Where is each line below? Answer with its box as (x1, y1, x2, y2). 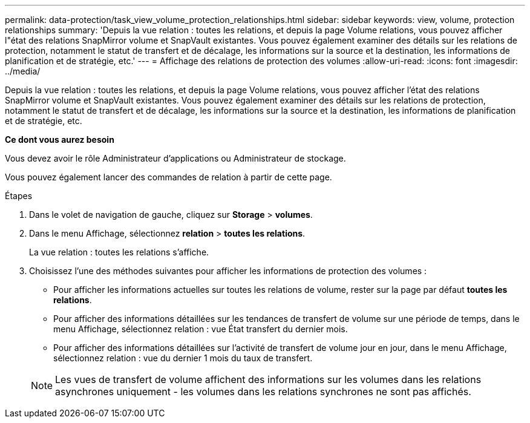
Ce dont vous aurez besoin (5, 134, 114, 145)
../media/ (5, 66, 41, 76)
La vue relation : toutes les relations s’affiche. (29, 247, 209, 257)
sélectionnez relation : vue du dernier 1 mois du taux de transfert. (53, 353, 313, 363)
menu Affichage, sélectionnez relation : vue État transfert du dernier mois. (53, 324, 348, 334)
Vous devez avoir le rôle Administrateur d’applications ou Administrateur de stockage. (5, 153, 346, 163)
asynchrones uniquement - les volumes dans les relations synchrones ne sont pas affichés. (55, 385, 471, 398)
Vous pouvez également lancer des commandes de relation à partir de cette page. (5, 172, 332, 182)
